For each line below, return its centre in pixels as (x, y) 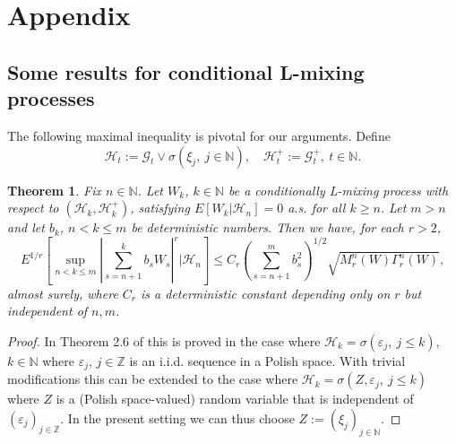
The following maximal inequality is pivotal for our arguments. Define (199, 135)
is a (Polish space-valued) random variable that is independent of (235, 399)
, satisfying (160, 208)
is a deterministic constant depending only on (266, 293)
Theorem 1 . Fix (54, 190)
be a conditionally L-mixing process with (338, 190)
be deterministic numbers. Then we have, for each (267, 227)
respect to (33, 208)
